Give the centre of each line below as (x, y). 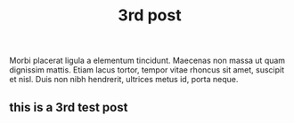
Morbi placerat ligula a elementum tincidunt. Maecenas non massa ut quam (147, 61)
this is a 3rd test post (69, 107)
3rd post (150, 15)
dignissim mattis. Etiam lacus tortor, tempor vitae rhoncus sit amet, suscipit (147, 70)
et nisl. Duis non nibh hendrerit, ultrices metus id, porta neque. (124, 80)
